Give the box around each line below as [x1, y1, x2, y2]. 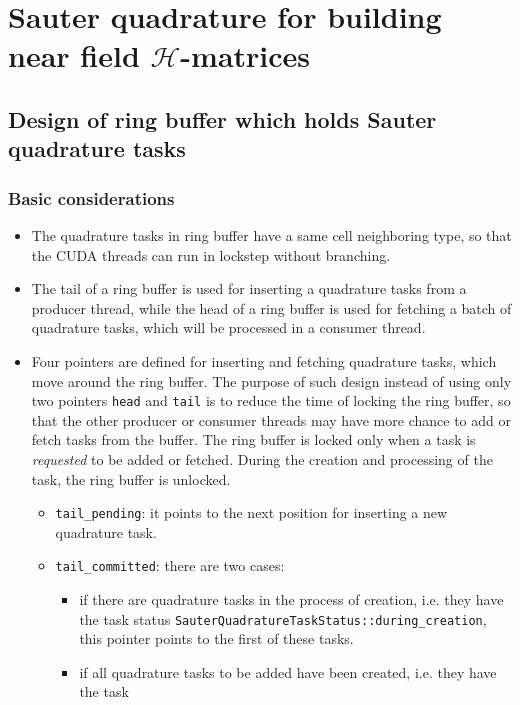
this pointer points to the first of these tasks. [79, 628, 354, 649]
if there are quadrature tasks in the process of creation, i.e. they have [79, 589, 504, 610]
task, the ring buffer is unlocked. [31, 468, 231, 489]
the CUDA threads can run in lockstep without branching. [31, 244, 391, 265]
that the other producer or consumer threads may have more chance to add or [31, 409, 511, 430]
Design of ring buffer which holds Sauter [8, 103, 437, 134]
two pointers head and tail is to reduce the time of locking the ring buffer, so [31, 390, 511, 411]
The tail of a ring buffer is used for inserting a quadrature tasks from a [31, 278, 467, 299]
